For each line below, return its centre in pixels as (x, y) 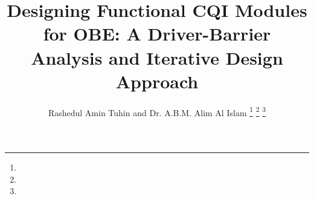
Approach (157, 81)
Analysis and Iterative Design (157, 57)
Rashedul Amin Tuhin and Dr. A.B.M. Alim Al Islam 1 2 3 (157, 111)
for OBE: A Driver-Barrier (157, 34)
